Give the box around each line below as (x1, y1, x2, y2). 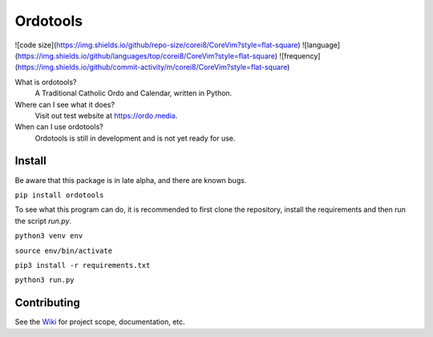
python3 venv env (14, 231, 83, 241)
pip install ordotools (14, 190, 104, 200)
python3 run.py (14, 275, 75, 285)
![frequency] (279, 51, 321, 60)
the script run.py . (14, 216, 72, 225)
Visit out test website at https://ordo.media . (34, 111, 178, 120)
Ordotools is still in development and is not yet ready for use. (34, 133, 236, 143)
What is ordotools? (14, 77, 77, 87)
